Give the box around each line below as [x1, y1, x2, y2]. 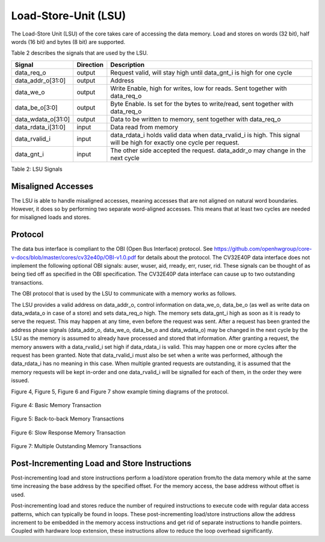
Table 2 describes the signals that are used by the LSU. [11, 49, 149, 57]
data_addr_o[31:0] [14, 76, 66, 84]
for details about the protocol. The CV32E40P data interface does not [137, 253, 310, 261]
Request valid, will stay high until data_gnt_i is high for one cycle [110, 68, 292, 76]
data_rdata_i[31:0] [14, 123, 66, 131]
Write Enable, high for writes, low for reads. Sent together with [110, 84, 287, 93]
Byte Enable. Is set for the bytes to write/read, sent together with [110, 99, 294, 108]
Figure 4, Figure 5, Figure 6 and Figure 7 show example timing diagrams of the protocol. [11, 388, 229, 395]
